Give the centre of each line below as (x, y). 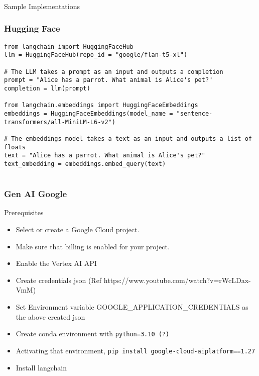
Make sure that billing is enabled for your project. (93, 246)
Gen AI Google (36, 194)
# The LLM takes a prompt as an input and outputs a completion (114, 72)
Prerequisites (24, 212)
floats (15, 147)
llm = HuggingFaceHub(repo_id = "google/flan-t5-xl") (96, 55)
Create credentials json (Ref (59, 280)
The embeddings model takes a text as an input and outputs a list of (132, 138)
